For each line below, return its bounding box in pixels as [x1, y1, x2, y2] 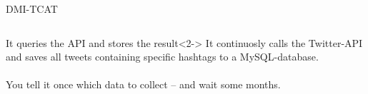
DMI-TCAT [6, 1, 58, 16]
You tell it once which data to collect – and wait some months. [6, 77, 281, 92]
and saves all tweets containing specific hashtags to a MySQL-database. [6, 49, 319, 64]
